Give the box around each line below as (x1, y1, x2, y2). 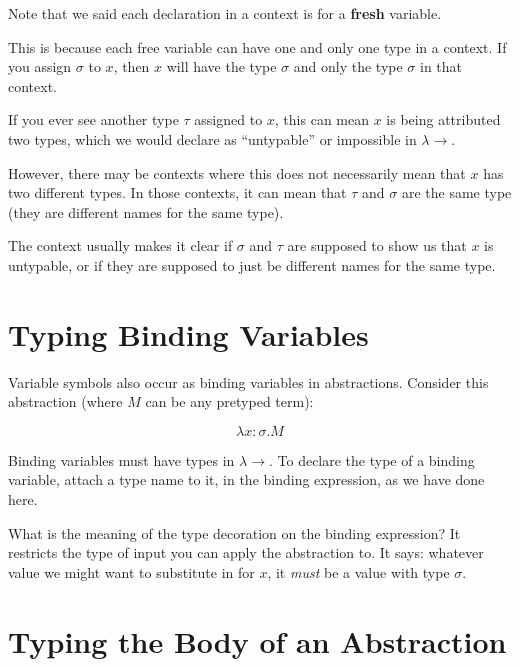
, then (113, 56, 150, 77)
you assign (8, 56, 72, 77)
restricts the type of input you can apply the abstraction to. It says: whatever (8, 542, 484, 563)
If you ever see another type (8, 109, 179, 130)
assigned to (194, 109, 263, 130)
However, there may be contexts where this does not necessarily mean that (8, 162, 466, 183)
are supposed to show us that (287, 235, 467, 256)
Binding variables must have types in (8, 449, 235, 470)
